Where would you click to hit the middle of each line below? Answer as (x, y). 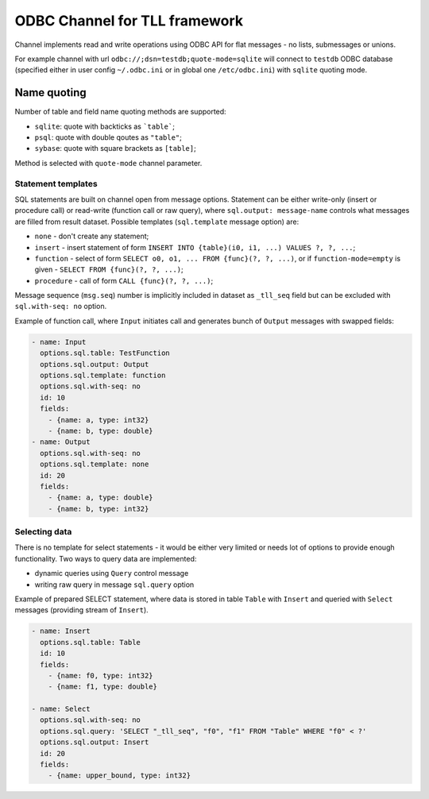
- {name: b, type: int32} (99, 509)
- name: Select (61, 709)
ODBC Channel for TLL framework (129, 21)
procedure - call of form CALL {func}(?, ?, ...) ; (124, 280)
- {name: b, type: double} (101, 430)
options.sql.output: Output (95, 364)
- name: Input (59, 342)
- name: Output (61, 442)
